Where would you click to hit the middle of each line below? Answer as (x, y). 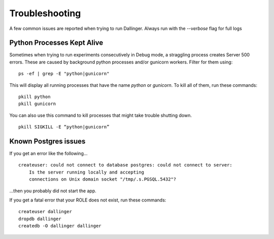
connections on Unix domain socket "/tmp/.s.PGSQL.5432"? (102, 179)
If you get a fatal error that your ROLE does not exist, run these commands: (88, 200)
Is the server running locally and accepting (87, 172)
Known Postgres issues (47, 141)
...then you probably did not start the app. (53, 191)
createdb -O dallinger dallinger (60, 226)
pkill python (35, 97)
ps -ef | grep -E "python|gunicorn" (64, 74)
